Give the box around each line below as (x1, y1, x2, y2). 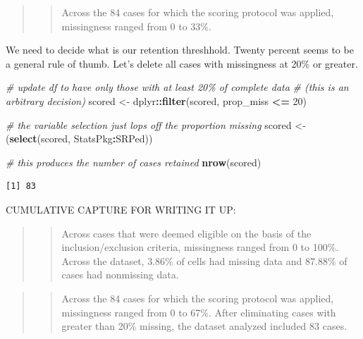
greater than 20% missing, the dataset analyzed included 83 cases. (61, 319, 347, 333)
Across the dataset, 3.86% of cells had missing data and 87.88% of (61, 253, 347, 268)
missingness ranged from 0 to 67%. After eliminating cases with (61, 304, 336, 319)
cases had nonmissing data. (61, 267, 179, 282)
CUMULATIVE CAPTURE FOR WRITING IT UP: (6, 202, 236, 216)
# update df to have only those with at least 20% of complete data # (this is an (6, 80, 349, 94)
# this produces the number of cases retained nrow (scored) (6, 154, 262, 169)
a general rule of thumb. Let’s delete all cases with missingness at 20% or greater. (6, 56, 358, 70)
